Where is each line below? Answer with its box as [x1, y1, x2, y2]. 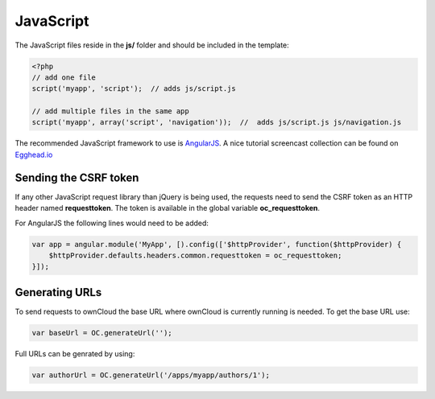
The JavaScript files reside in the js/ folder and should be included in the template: [14, 40, 289, 50]
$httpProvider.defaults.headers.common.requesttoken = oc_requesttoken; [48, 250, 342, 260]
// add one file [31, 72, 97, 82]
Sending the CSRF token [14, 171, 139, 184]
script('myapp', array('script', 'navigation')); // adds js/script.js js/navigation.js [31, 117, 402, 127]
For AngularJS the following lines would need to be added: [14, 218, 209, 228]
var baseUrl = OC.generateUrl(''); [31, 328, 172, 337]
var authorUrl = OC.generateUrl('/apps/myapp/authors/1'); [31, 370, 270, 380]
